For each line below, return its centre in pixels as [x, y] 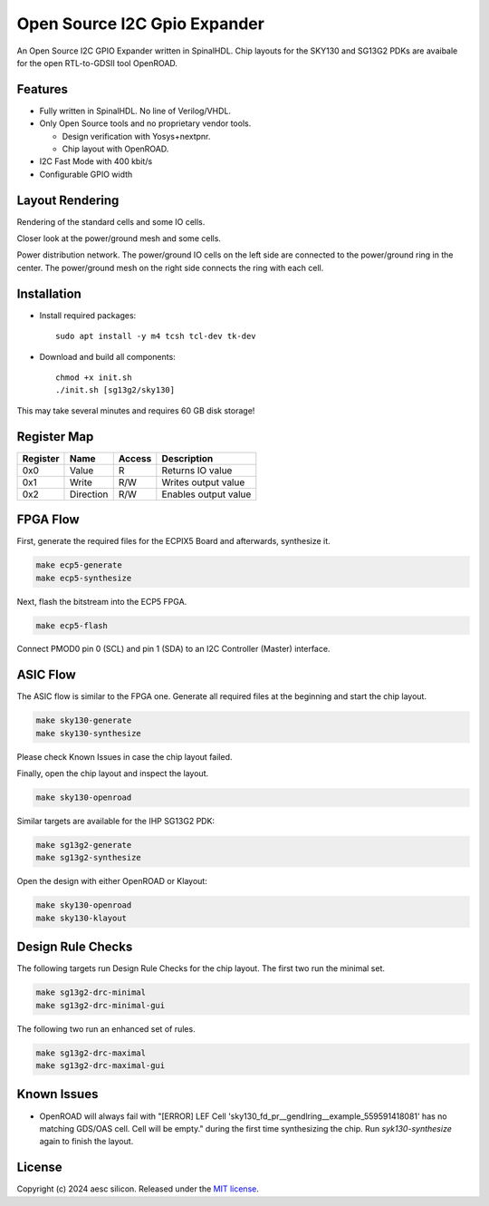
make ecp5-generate [79, 565]
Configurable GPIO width [86, 174]
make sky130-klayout [81, 918]
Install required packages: [88, 315]
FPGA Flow [48, 520]
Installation [49, 293]
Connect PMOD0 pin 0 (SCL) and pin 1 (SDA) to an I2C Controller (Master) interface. [173, 649]
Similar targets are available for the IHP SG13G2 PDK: [116, 822]
